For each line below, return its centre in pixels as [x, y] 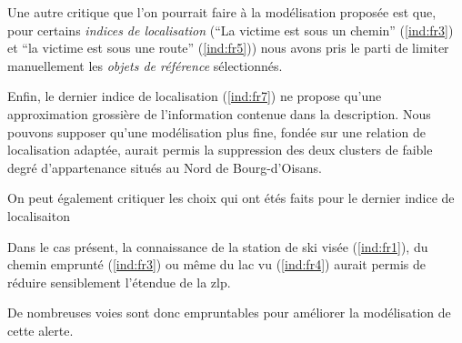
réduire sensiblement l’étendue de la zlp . [119, 282]
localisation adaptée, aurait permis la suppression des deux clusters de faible [220, 150]
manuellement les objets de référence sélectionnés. [145, 65]
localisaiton [39, 215]
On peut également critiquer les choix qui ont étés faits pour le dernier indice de [231, 198]
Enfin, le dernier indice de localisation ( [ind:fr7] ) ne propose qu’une [195, 96]
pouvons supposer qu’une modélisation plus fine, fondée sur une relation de [216, 131]
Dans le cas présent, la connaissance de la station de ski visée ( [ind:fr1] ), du [218, 246]
